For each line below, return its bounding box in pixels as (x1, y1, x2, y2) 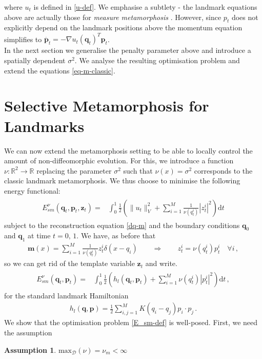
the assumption (4, 327, 52, 337)
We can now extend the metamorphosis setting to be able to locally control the (4, 145, 253, 156)
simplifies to (4, 33, 42, 44)
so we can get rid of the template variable (4, 258, 135, 269)
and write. (145, 258, 177, 269)
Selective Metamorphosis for (4, 95, 209, 116)
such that (123, 165, 153, 176)
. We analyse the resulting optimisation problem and (74, 55, 240, 66)
